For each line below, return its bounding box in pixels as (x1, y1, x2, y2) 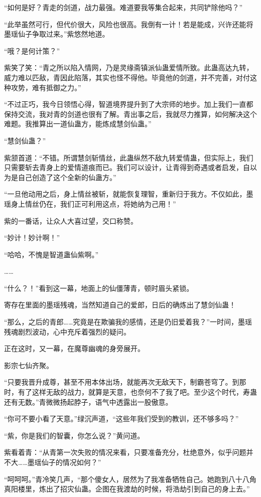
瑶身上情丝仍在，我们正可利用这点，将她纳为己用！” (4, 198, 176, 209)
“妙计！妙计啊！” (4, 232, 60, 243)
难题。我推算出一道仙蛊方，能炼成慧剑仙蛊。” (4, 118, 152, 129)
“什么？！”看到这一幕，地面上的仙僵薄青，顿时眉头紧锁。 (4, 282, 194, 293)
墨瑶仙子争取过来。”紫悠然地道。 (4, 29, 109, 39)
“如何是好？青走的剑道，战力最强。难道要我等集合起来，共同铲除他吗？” (4, 2, 243, 12)
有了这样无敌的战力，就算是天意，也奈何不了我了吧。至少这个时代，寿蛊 (18, 387, 257, 397)
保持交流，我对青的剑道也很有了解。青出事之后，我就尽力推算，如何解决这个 (4, 108, 257, 119)
